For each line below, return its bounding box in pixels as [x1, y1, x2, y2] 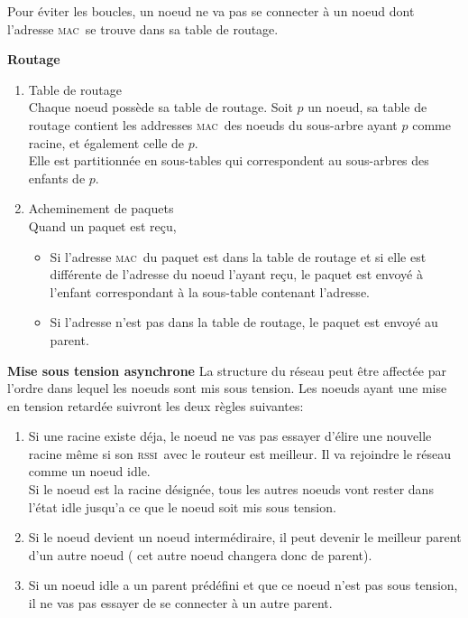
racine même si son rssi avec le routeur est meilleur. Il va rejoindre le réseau [28, 444, 452, 463]
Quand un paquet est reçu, [28, 216, 177, 235]
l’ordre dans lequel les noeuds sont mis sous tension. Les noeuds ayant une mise [7, 379, 447, 398]
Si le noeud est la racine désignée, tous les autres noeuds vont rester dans [28, 480, 434, 499]
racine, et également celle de [28, 133, 185, 152]
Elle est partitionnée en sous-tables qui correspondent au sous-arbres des [28, 151, 429, 170]
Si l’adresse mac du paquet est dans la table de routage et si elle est [50, 247, 427, 266]
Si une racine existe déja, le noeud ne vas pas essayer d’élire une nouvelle [28, 426, 432, 445]
